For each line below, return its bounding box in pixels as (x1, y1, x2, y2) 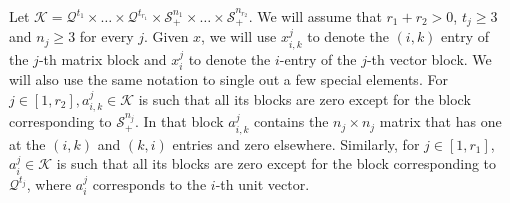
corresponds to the (92, 173, 207, 194)
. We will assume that (248, 6, 382, 26)
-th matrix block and (38, 48, 167, 69)
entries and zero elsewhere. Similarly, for (172, 133, 420, 154)
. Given (143, 26, 189, 47)
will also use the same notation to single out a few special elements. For (9, 69, 448, 90)
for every (79, 26, 134, 47)
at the (9, 133, 46, 154)
